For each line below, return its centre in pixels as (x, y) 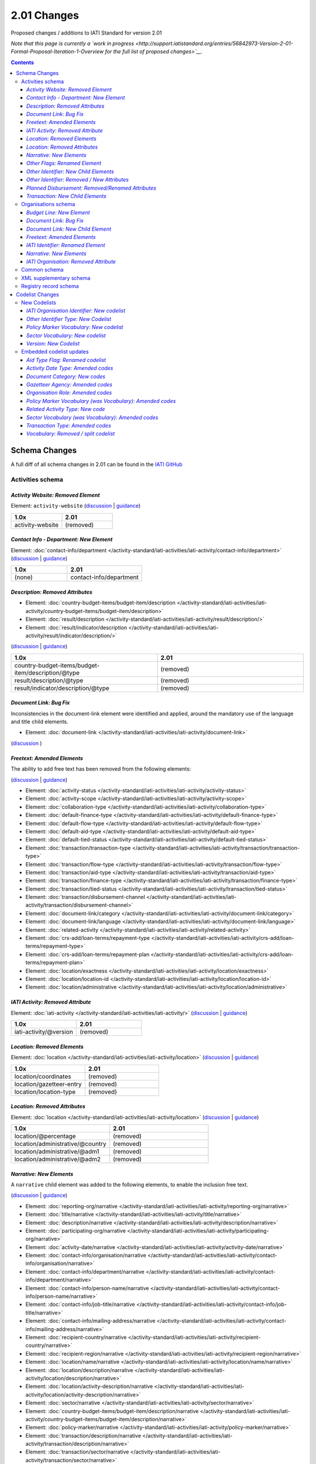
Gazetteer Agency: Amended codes (69, 384)
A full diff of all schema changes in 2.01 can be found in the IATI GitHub (97, 464)
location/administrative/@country (60, 1144)
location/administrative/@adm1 (57, 1151)
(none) (24, 577)
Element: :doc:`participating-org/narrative (75, 1230)
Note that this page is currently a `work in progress (73, 43)
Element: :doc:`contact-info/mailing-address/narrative (90, 1321)
